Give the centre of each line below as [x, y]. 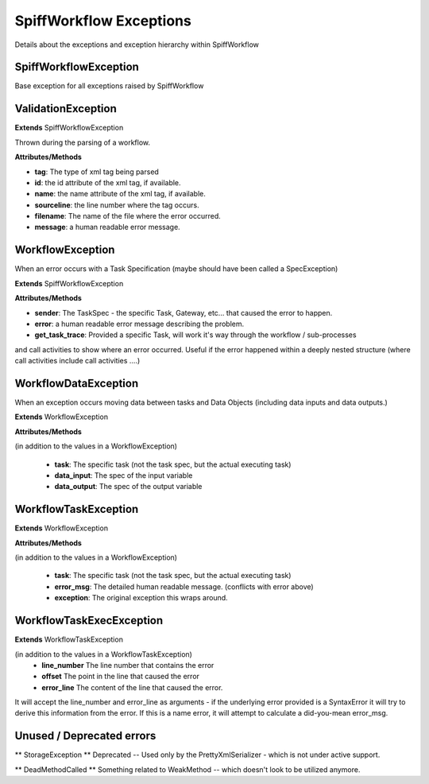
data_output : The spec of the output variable [128, 487]
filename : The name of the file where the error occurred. [128, 216]
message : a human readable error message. [107, 227]
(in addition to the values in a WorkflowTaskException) [103, 654]
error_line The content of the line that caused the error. [132, 687]
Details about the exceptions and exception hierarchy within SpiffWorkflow [137, 45]
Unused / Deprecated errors [85, 736]
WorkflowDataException [77, 383]
